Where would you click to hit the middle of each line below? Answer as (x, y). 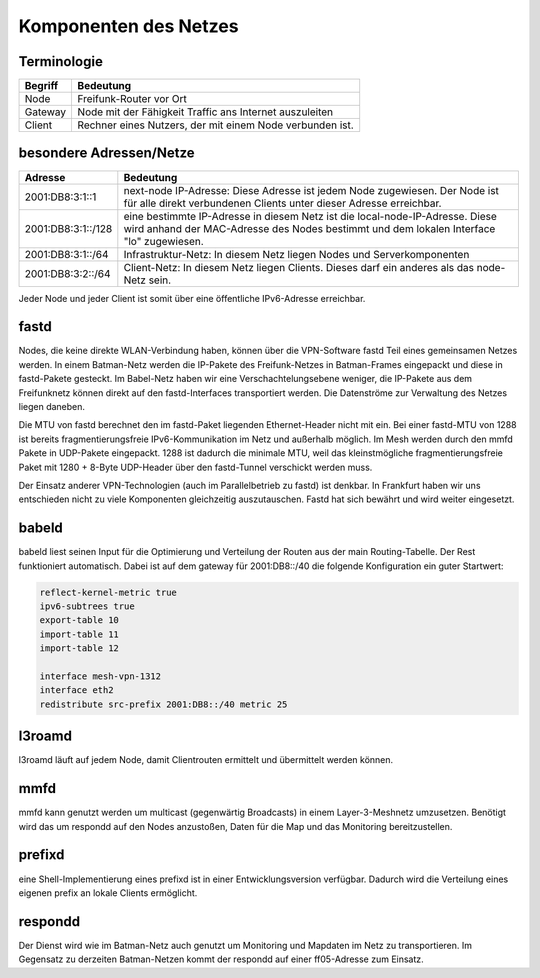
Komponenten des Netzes (128, 26)
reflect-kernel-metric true (108, 592)
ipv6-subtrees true (87, 606)
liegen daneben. (51, 407)
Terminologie (61, 61)
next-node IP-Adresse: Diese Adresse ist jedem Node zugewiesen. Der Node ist (311, 190)
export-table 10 (79, 620)
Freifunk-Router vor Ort (132, 99)
